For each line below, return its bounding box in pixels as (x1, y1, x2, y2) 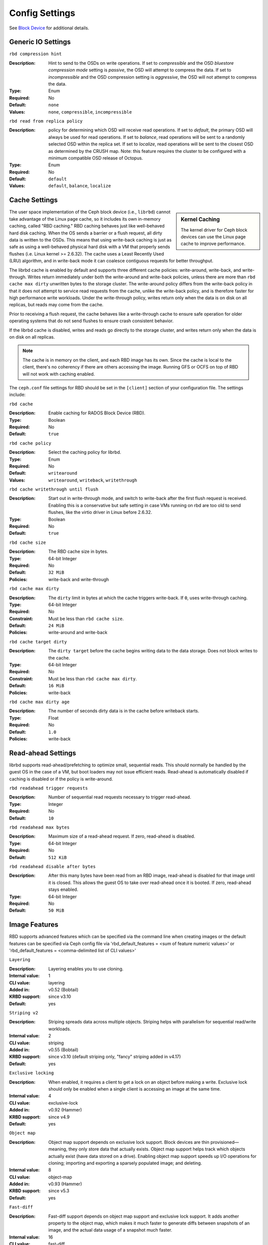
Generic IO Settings (9, 38, 71, 46)
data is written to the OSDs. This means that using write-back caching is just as (9, 237, 172, 243)
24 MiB (48, 623, 65, 628)
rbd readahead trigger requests (9, 785, 88, 791)
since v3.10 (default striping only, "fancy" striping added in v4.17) (48, 1054, 181, 1060)
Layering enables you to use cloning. (48, 966, 124, 972)
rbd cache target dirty (9, 639, 67, 644)
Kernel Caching (181, 216, 220, 223)
